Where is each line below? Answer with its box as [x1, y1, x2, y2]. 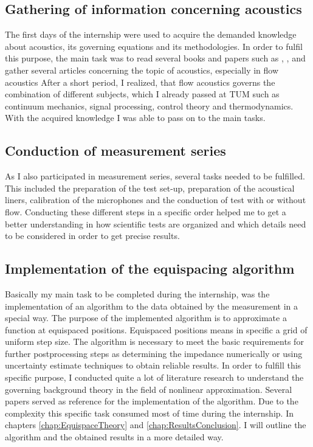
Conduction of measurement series [5, 141, 226, 160]
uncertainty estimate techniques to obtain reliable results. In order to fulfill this [5, 359, 301, 372]
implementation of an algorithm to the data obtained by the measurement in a [5, 299, 298, 312]
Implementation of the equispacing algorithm [5, 259, 295, 278]
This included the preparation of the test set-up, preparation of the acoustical [5, 181, 295, 194]
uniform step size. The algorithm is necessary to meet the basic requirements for [5, 335, 304, 348]
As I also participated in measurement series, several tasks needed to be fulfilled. [5, 170, 305, 182]
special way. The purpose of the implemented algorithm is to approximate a [5, 311, 287, 324]
